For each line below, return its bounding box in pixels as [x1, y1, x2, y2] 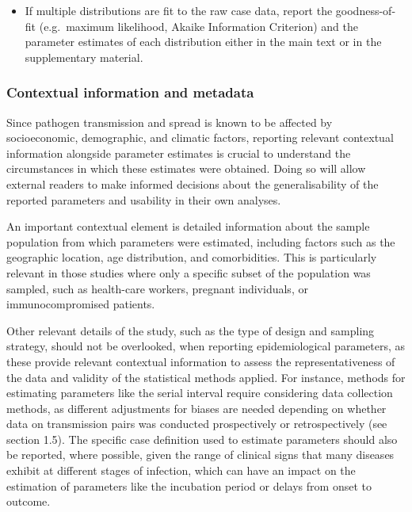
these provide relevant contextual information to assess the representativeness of [6, 353, 395, 369]
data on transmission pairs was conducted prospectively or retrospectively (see [6, 415, 387, 432]
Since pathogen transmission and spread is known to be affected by [6, 113, 333, 130]
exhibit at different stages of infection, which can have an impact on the [6, 462, 356, 479]
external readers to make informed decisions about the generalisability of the [6, 175, 379, 192]
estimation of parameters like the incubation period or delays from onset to [6, 477, 372, 494]
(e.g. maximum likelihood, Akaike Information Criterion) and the [39, 17, 358, 34]
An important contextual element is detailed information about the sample [6, 218, 370, 235]
